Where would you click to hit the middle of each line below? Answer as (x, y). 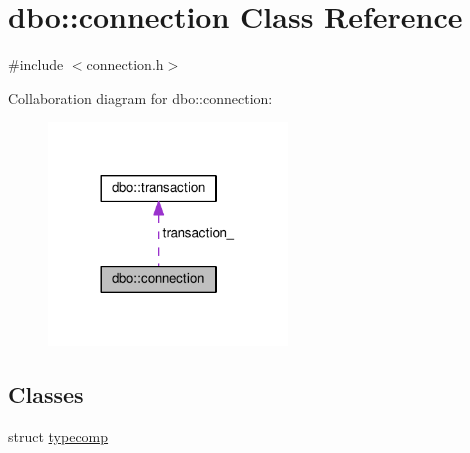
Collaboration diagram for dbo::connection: (140, 97)
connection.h (125, 64)
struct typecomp (58, 436)
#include (36, 64)
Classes (46, 394)
